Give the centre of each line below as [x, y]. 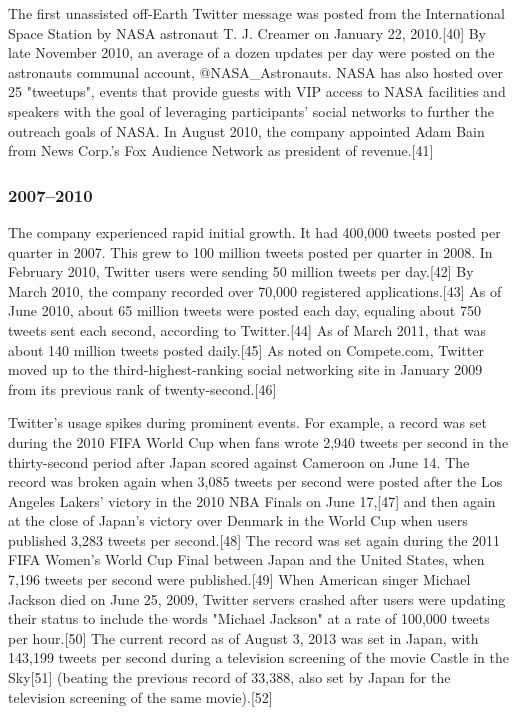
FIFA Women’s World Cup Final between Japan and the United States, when [246, 559]
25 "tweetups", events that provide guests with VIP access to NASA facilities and [257, 91]
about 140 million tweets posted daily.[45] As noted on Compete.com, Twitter [246, 349]
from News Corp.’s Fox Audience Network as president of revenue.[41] [221, 150]
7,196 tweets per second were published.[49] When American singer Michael [239, 579]
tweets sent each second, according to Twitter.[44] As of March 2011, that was [247, 329]
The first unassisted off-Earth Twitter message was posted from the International [256, 13]
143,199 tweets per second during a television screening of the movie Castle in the [258, 657]
